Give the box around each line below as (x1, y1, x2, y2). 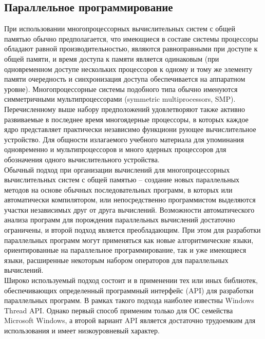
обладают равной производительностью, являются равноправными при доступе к (4, 43, 258, 54)
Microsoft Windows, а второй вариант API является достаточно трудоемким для (4, 315, 256, 326)
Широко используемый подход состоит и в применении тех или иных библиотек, (4, 275, 258, 286)
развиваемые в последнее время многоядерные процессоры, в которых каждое (4, 114, 249, 124)
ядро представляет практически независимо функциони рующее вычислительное (4, 124, 256, 135)
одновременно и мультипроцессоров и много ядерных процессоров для (4, 144, 226, 155)
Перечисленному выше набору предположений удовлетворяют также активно (4, 103, 245, 114)
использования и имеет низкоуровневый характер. (4, 325, 160, 336)
